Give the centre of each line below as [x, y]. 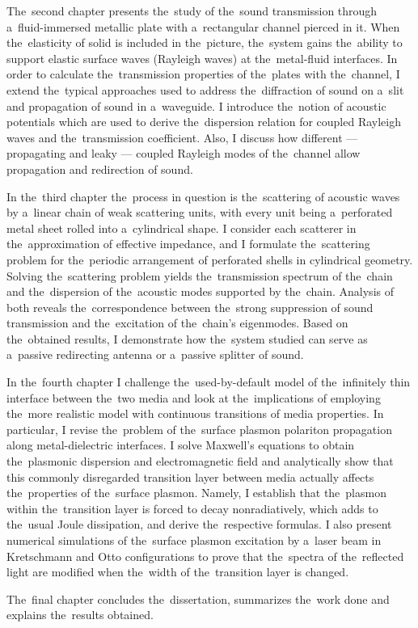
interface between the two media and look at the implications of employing [194, 397]
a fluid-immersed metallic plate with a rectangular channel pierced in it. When [203, 26]
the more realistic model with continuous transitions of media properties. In [195, 413]
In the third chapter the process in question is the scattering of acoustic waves [203, 196]
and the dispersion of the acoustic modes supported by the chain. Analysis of [200, 291]
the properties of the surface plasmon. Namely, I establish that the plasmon [196, 493]
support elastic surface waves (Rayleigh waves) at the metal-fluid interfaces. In [202, 58]
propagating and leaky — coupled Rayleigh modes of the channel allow [184, 153]
